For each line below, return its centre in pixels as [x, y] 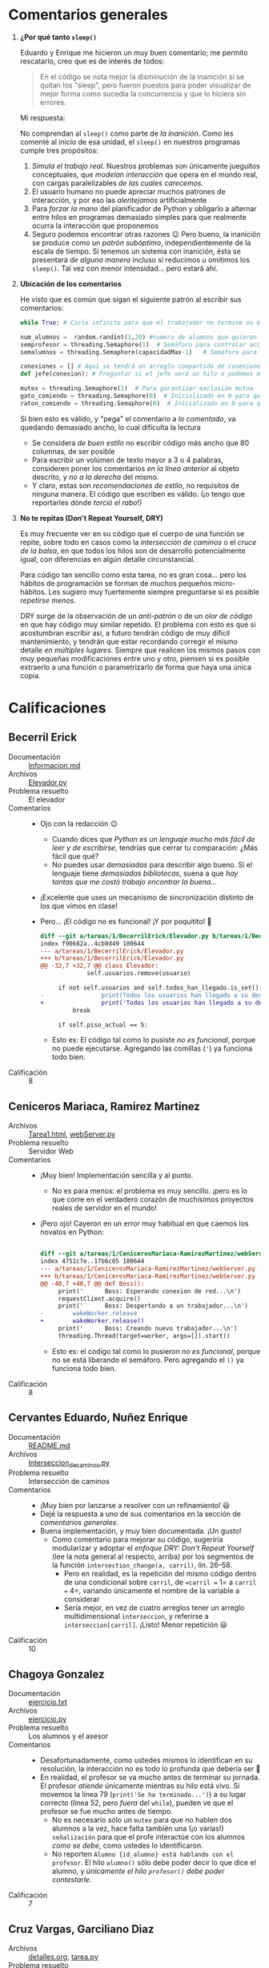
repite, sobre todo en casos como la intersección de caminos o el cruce [138, 542]
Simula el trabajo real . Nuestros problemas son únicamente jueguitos [146, 165]
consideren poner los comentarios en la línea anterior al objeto [136, 468]
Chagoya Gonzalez [56, 1674]
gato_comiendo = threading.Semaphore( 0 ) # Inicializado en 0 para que [142, 396]
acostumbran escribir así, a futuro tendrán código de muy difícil [125, 632]
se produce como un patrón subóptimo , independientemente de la [141, 242]
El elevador [47, 799]
